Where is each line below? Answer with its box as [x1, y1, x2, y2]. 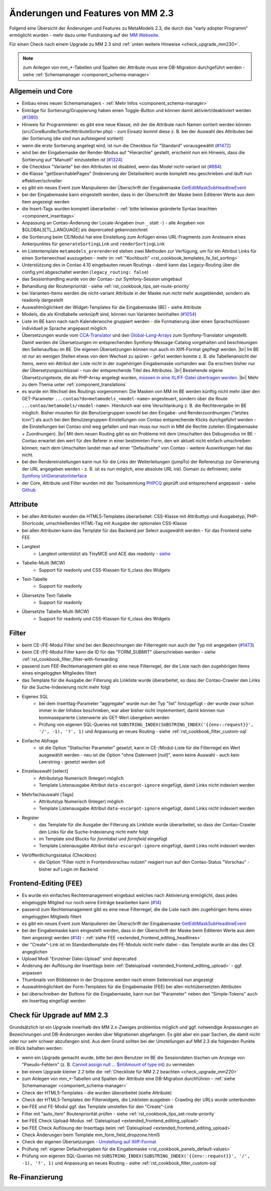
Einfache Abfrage [22, 737, 58, 743]
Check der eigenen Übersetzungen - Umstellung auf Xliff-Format [22, 1139, 157, 1145]
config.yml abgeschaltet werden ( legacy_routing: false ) [22, 269, 149, 275]
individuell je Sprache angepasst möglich [22, 325, 107, 331]
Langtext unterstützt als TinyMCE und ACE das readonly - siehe [39, 551, 171, 557]
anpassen [22, 969, 42, 976]
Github [22, 487, 36, 493]
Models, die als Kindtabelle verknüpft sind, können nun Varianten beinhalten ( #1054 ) [22, 311, 197, 317]
